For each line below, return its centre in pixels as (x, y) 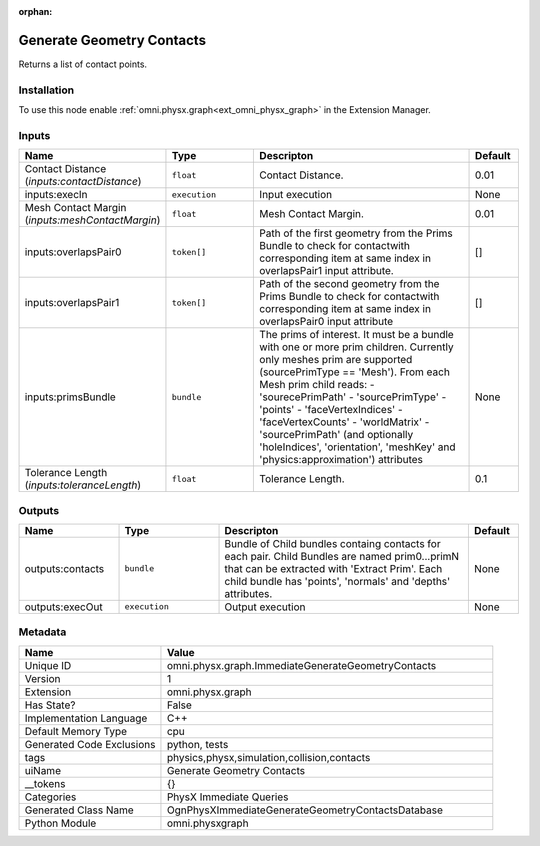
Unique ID (48, 665)
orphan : (35, 11)
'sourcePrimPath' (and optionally (336, 435)
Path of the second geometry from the (349, 284)
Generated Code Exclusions (90, 744)
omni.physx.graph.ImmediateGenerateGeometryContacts (301, 665)
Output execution (265, 607)
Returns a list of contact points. (83, 64)
